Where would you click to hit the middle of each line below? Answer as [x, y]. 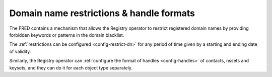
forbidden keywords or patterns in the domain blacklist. [67, 35]
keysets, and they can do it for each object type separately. [71, 67]
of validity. [20, 51]
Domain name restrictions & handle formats [102, 13]
